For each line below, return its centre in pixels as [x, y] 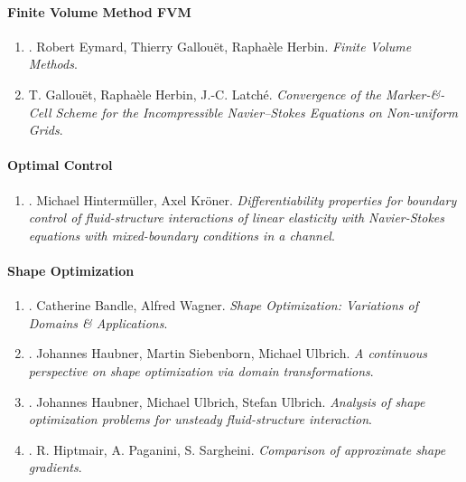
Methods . [53, 64]
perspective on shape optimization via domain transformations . [201, 370]
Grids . [46, 130]
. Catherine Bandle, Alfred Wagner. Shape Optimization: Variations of [223, 305]
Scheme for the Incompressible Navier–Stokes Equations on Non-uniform [256, 112]
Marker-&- [415, 94]
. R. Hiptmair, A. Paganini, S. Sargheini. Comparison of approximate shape [237, 449]
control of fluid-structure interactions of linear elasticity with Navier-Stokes [237, 217]
